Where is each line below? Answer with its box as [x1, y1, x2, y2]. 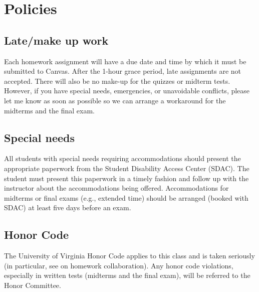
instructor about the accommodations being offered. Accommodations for [4, 183, 229, 193]
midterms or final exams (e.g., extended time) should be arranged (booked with [4, 192, 248, 203]
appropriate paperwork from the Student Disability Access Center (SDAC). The [4, 163, 249, 173]
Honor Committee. [4, 279, 61, 290]
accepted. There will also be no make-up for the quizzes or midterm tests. [4, 75, 230, 86]
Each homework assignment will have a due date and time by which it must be [4, 56, 246, 66]
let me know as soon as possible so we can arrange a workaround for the [4, 95, 226, 105]
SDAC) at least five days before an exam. [4, 202, 131, 213]
